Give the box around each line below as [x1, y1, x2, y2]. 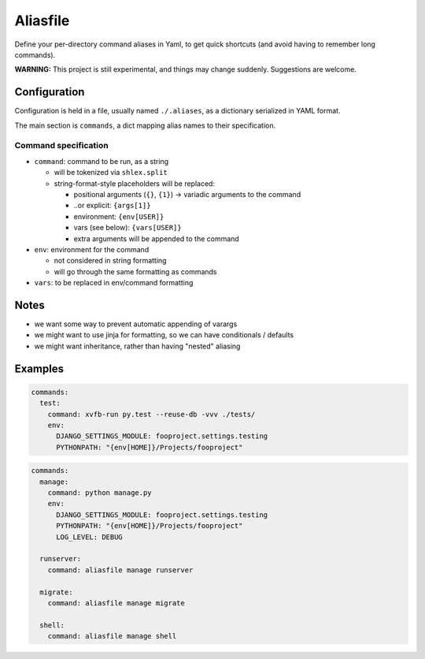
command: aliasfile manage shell [47, 631, 177, 641]
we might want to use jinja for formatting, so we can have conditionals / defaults [34, 330, 294, 340]
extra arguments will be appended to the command [73, 233, 239, 244]
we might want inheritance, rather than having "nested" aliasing [34, 341, 241, 351]
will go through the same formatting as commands [54, 266, 217, 276]
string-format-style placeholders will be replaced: [54, 178, 216, 188]
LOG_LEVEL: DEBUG [56, 532, 124, 542]
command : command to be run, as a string [34, 156, 169, 166]
